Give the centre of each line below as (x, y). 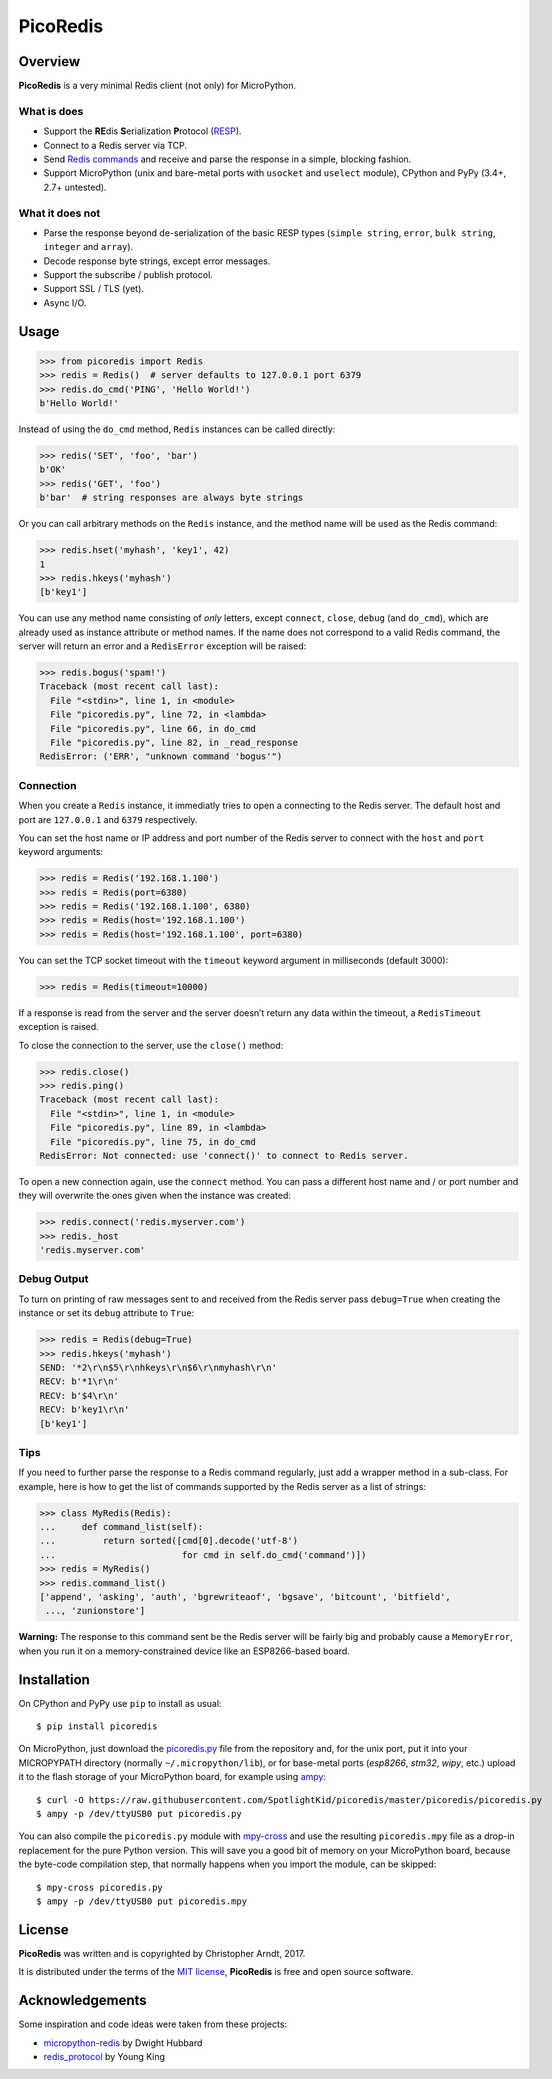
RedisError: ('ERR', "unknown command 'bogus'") (161, 756)
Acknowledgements (82, 2000)
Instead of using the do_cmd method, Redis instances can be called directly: (177, 429)
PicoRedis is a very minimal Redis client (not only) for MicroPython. (157, 86)
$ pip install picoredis (97, 1726)
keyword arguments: (61, 852)
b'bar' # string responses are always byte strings (171, 498)
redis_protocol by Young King (104, 2056)
